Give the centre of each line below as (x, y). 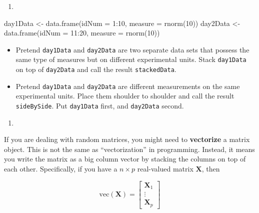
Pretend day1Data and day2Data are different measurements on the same (128, 86)
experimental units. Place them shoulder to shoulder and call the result (125, 96)
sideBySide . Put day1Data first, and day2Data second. (100, 105)
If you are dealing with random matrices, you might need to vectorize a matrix (127, 139)
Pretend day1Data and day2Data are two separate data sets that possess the (132, 49)
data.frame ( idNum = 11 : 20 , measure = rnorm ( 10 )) (82, 33)
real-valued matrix (165, 169)
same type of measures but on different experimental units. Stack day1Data (131, 59)
